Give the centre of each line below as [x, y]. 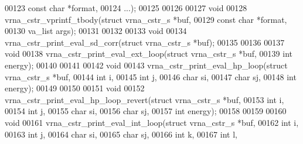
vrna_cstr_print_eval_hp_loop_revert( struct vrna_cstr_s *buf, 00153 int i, [144, 99]
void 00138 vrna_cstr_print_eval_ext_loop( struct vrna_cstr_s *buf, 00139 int [149, 54]
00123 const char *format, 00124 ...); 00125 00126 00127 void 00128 [126, 8]
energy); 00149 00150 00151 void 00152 [75, 88]
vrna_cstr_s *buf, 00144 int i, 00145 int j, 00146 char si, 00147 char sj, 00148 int [151, 76]
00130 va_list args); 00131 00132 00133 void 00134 [96, 31]
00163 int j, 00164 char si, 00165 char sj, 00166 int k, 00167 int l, [121, 134]
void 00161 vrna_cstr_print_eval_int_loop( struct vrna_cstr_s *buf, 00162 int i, [152, 122]
